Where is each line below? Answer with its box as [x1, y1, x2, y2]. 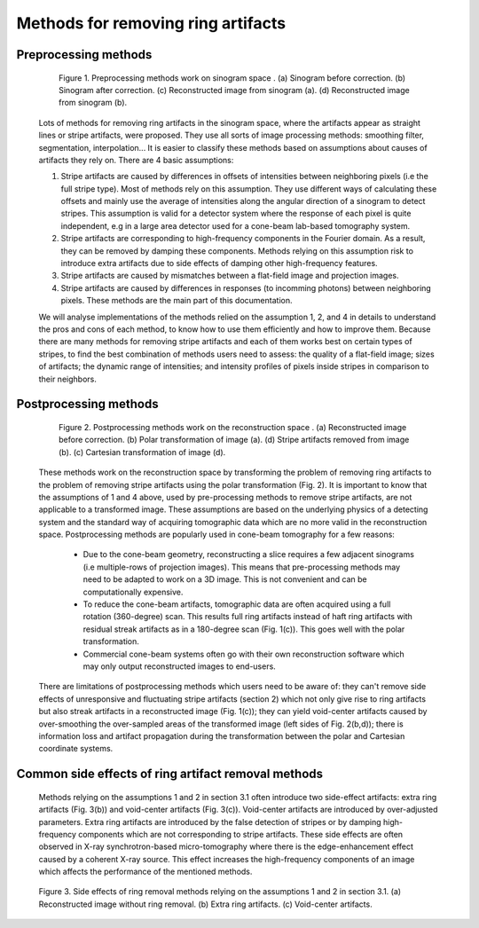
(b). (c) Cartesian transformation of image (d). [59, 446, 226, 457]
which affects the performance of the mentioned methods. [38, 866, 253, 877]
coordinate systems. [38, 743, 114, 754]
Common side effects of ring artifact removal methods [16, 767, 324, 782]
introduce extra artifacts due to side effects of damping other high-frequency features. [60, 258, 378, 269]
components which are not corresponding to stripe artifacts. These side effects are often [78, 829, 404, 839]
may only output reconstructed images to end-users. [82, 661, 277, 672]
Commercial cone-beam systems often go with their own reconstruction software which [82, 649, 404, 659]
